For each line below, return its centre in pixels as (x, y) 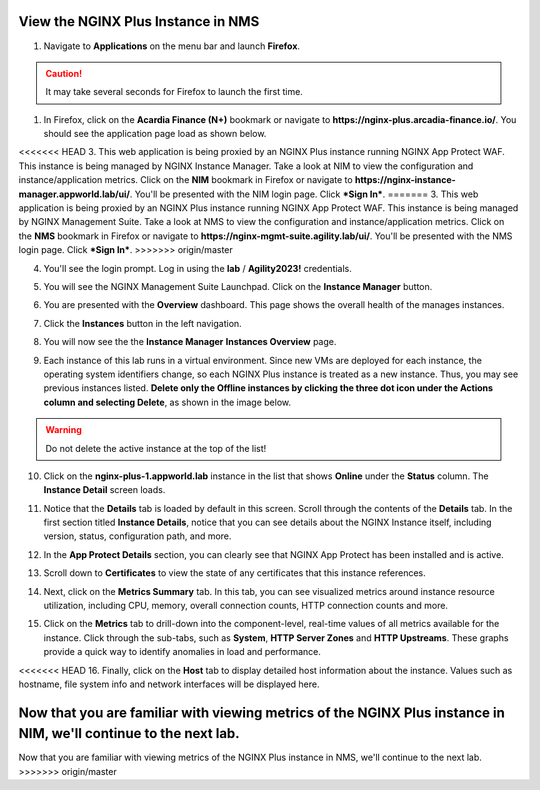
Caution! (64, 73)
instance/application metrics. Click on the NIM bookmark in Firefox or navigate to (186, 180)
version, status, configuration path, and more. (137, 536)
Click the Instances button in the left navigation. (142, 323)
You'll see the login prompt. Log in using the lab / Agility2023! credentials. (197, 268)
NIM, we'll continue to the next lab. (129, 733)
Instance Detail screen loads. (104, 490)
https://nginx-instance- (406, 180)
